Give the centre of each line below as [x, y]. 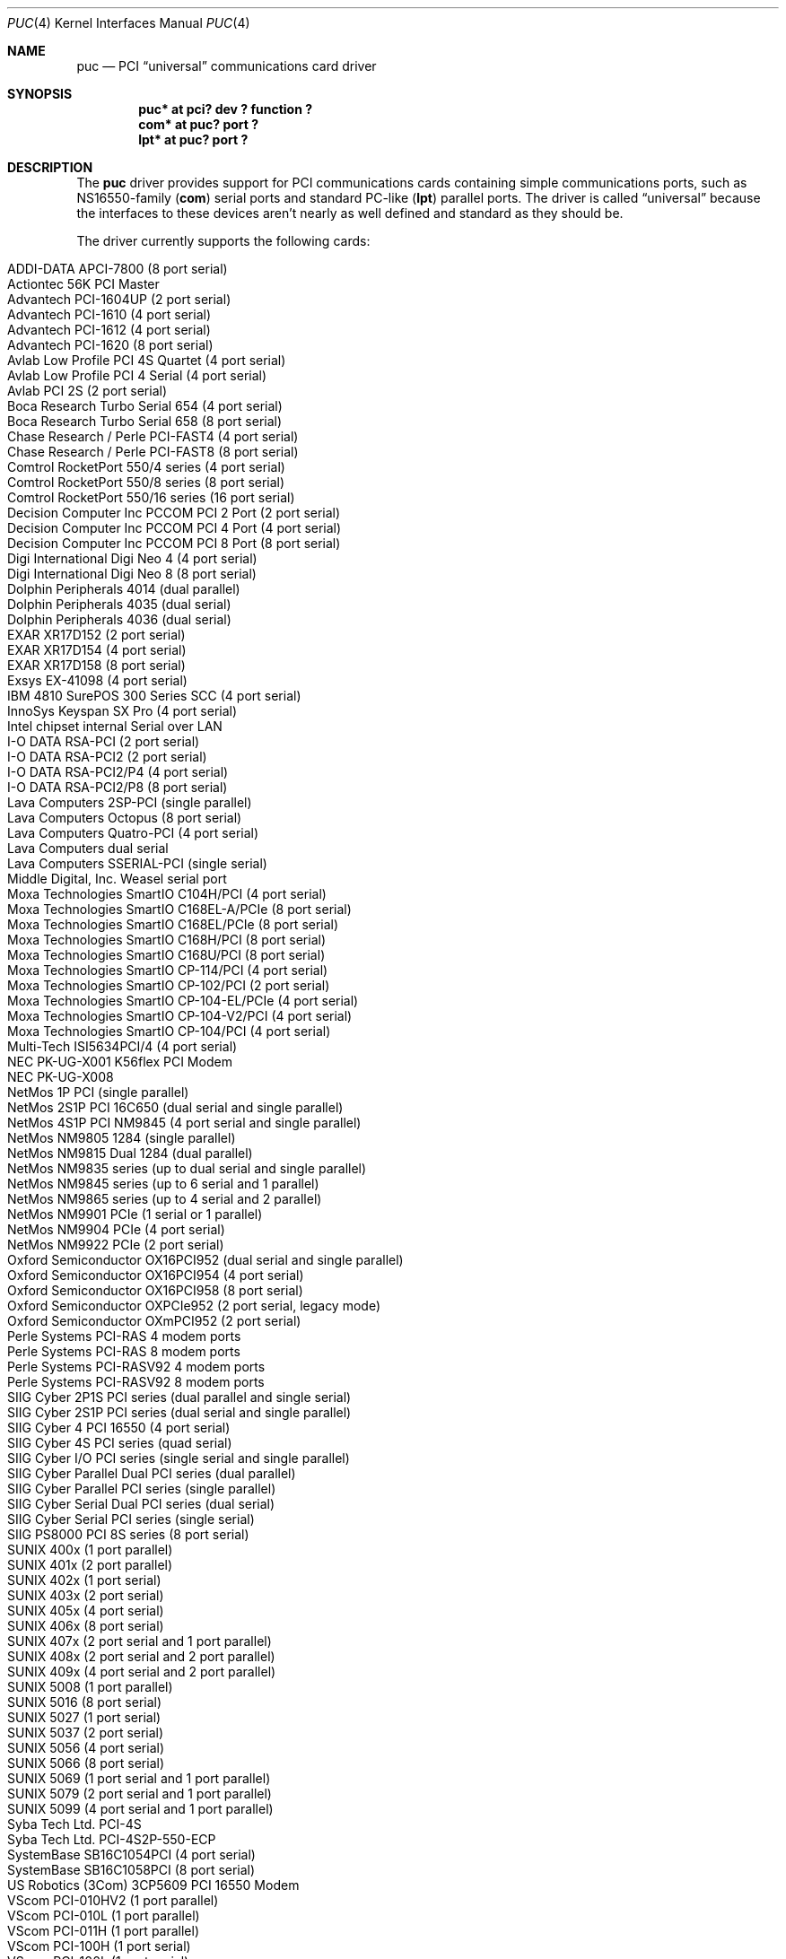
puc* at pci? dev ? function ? [226, 109]
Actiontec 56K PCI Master [83, 284]
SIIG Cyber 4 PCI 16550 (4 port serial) [119, 1428]
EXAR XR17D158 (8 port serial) [96, 665]
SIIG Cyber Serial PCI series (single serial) [131, 1519]
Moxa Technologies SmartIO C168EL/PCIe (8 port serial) [173, 924]
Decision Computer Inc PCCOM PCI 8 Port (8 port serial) [174, 543]
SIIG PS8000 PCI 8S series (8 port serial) [128, 1534]
